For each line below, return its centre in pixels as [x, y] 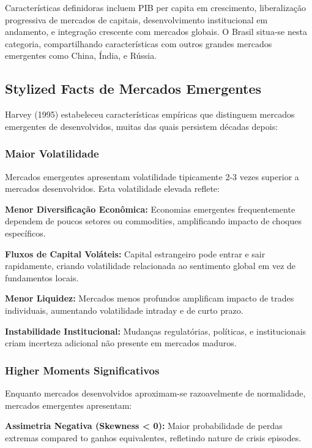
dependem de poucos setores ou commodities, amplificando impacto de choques [153, 221]
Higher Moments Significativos [82, 370]
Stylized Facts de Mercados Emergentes [133, 89]
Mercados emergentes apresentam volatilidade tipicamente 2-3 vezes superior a [152, 176]
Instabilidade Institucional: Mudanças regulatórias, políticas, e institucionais [156, 331]
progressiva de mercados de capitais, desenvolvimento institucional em [136, 19]
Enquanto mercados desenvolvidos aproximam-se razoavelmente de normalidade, [155, 393]
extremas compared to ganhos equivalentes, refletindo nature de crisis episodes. [153, 437]
